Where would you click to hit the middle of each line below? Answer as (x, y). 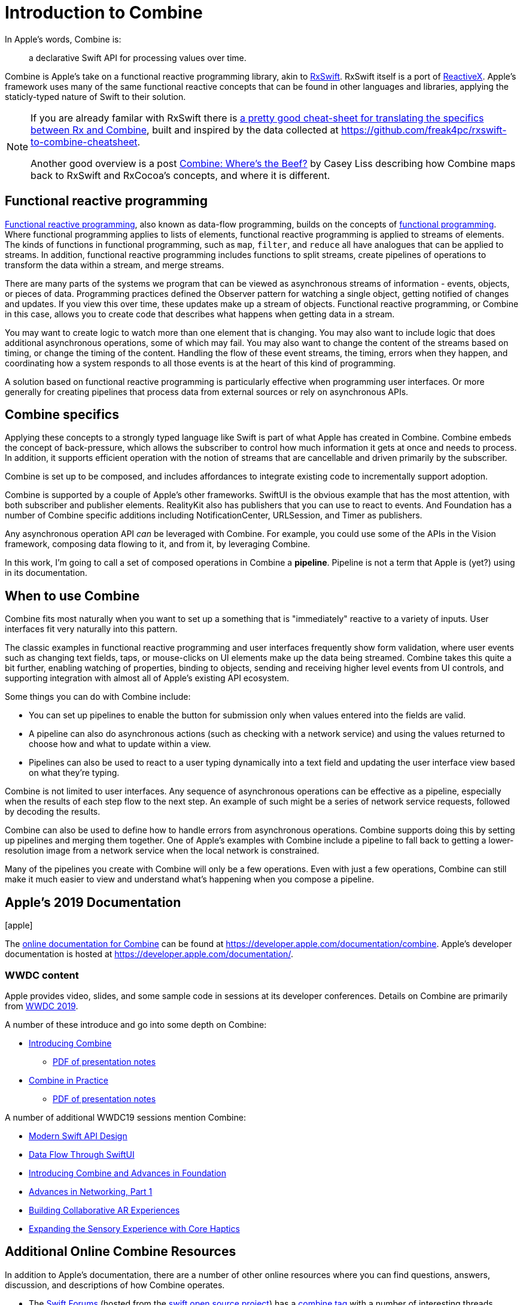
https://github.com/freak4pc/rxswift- (424, 130)
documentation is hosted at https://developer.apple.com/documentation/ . (149, 954)
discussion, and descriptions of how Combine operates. (115, 1285)
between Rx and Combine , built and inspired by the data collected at (185, 130)
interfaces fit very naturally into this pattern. (91, 629)
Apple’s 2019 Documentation (93, 902)
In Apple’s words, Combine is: (63, 39)
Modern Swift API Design (78, 1136)
